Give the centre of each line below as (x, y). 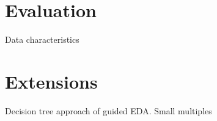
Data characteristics (42, 39)
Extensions (51, 81)
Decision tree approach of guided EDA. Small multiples (108, 110)
